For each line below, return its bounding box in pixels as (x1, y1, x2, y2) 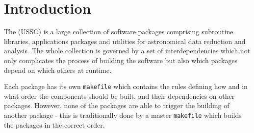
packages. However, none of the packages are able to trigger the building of (4, 100, 229, 111)
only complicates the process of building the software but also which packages (4, 55, 238, 65)
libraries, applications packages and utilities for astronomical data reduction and (4, 36, 246, 46)
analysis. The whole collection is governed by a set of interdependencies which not (4, 45, 251, 56)
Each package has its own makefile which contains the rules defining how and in (4, 81, 248, 91)
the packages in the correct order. (4, 119, 105, 130)
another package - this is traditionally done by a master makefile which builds (4, 110, 242, 120)
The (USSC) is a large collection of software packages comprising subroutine (4, 26, 233, 37)
